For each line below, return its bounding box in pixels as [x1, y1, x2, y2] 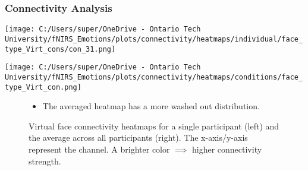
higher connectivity [191, 142, 262, 155]
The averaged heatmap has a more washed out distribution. [42, 100, 260, 112]
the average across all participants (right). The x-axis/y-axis [29, 131, 248, 144]
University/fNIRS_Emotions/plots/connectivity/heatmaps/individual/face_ [5, 34, 303, 43]
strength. [29, 154, 61, 167]
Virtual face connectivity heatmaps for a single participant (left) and [29, 119, 279, 132]
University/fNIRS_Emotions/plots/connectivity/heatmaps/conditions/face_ [5, 72, 303, 81]
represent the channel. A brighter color [29, 142, 170, 155]
